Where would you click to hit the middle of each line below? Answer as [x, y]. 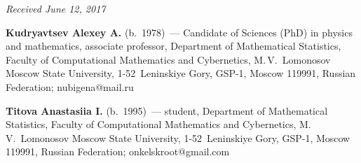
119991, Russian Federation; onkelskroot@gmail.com [118, 151]
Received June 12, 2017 [56, 8]
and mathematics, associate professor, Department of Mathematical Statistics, [173, 46]
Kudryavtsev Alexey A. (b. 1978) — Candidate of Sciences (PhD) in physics [179, 32]
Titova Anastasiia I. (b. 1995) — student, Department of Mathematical [167, 110]
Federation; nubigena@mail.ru [70, 86]
